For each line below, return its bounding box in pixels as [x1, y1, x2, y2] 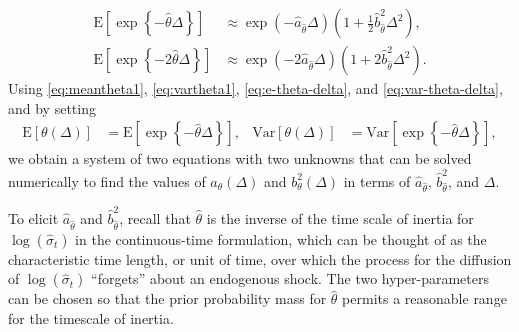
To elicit [8, 208, 59, 229]
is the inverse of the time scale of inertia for [206, 208, 474, 229]
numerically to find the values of [8, 170, 206, 191]
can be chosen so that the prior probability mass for [8, 288, 327, 309]
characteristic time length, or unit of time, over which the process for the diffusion [8, 248, 512, 269]
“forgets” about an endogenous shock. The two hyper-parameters [91, 268, 489, 289]
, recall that [119, 208, 191, 229]
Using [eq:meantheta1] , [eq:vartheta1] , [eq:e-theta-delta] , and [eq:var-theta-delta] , [8, 78, 503, 99]
